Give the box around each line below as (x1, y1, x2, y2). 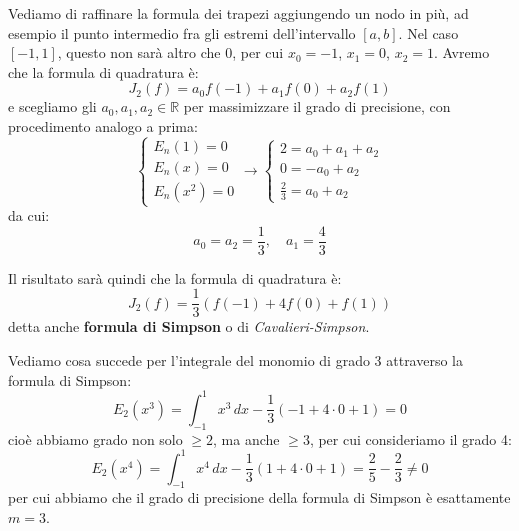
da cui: (8, 205, 50, 226)
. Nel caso (398, 22, 459, 43)
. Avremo (434, 42, 490, 63)
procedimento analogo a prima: (8, 115, 198, 136)
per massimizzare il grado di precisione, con (183, 96, 451, 117)
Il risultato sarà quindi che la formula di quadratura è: (8, 267, 342, 288)
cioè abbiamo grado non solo (8, 428, 183, 449)
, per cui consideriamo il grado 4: (309, 428, 512, 449)
